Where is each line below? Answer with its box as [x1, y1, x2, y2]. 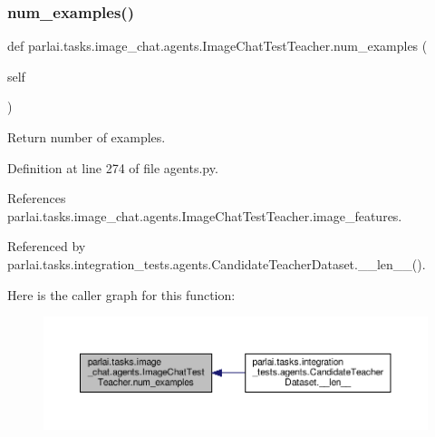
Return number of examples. [7, 128, 166, 146]
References [7, 189, 66, 208]
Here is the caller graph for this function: [7, 285, 236, 304]
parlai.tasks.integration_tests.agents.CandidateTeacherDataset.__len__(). [7, 254, 426, 273]
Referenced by [7, 237, 86, 256]
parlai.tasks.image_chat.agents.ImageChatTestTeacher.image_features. [7, 206, 402, 225]
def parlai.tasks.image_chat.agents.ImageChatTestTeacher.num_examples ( [7, 36, 428, 55]
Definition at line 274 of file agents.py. [7, 158, 218, 177]
